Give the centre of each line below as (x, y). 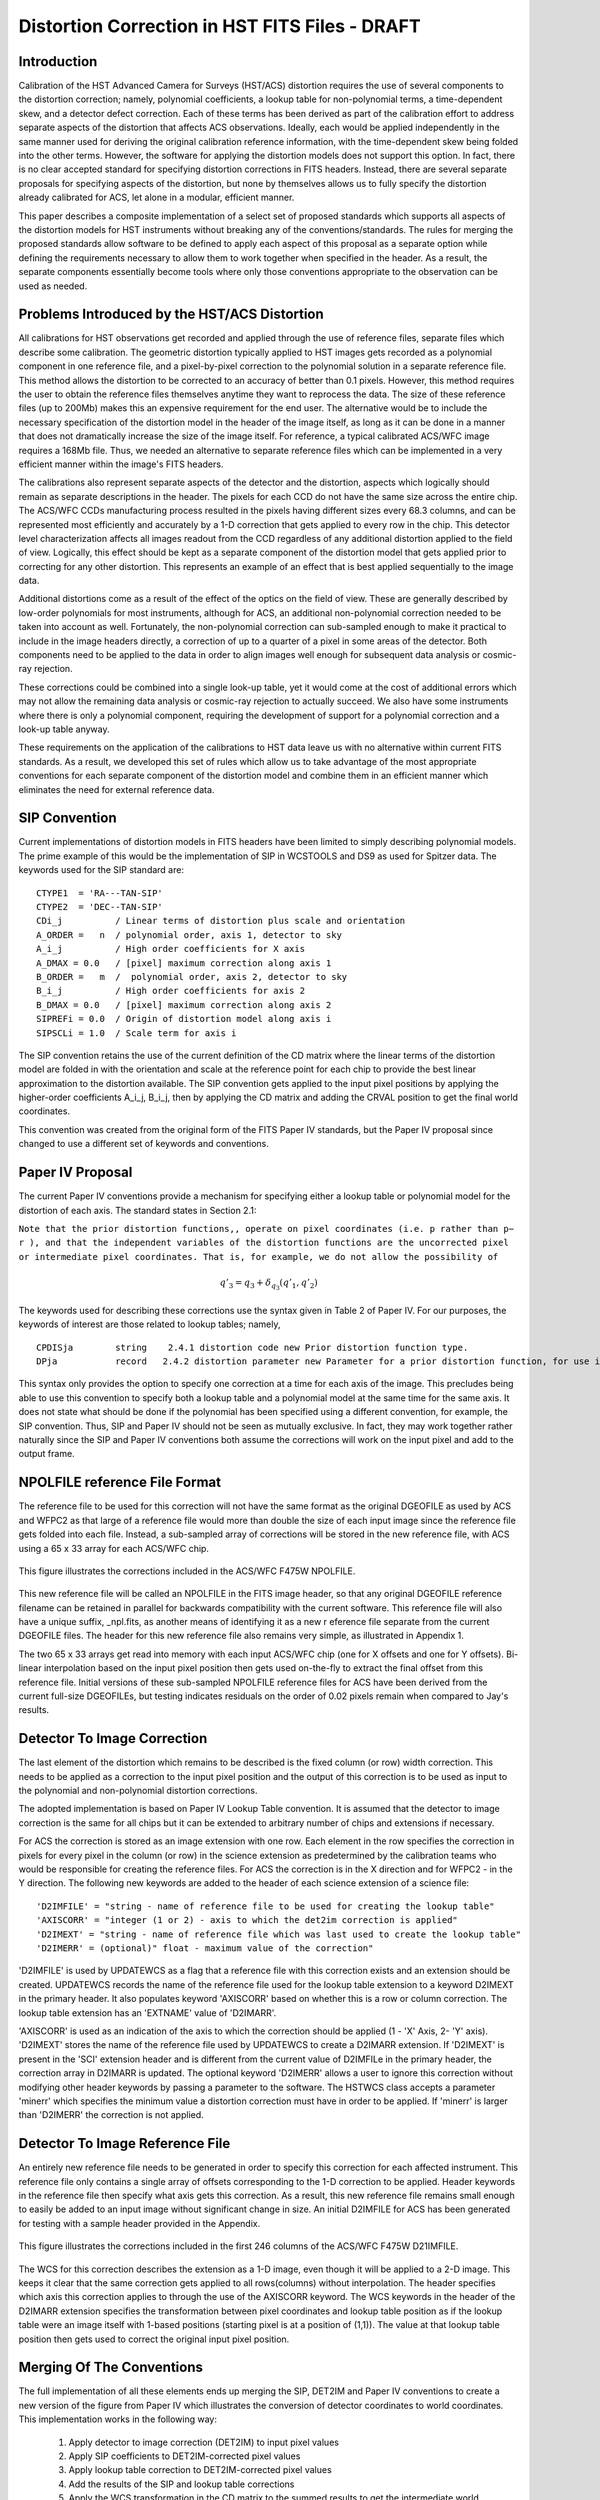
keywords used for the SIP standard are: (101, 870)
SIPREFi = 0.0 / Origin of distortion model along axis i (184, 1019)
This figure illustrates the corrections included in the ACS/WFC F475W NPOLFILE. (187, 1571)
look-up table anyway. (64, 729)
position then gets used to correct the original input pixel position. (154, 2339)
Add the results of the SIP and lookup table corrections (181, 2484)
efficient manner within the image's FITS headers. (121, 464)
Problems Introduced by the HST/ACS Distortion (171, 314)
